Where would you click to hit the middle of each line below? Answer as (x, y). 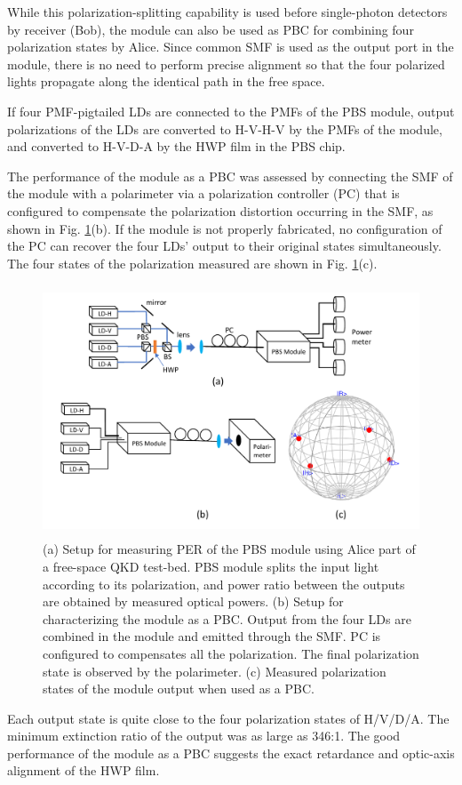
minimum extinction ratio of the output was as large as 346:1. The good (204, 736)
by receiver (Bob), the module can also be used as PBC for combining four (211, 29)
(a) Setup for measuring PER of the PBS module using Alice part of (229, 549)
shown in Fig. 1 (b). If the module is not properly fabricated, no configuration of (225, 228)
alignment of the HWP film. (84, 770)
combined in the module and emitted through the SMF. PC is (212, 636)
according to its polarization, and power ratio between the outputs (224, 584)
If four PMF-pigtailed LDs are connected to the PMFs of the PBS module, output (231, 111)
